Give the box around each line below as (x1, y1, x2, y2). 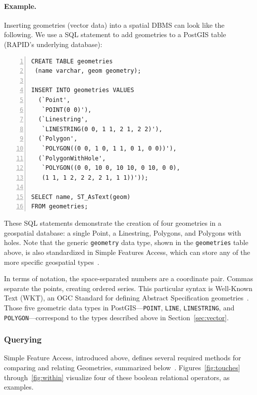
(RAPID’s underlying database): (4, 39, 103, 49)
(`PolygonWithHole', (38, 154, 106, 162)
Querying (4, 333, 42, 346)
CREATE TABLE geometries (31, 57, 113, 65)
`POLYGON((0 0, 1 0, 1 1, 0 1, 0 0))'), (42, 145, 177, 152)
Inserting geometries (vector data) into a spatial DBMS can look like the (4, 19, 225, 30)
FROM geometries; (31, 203, 88, 210)
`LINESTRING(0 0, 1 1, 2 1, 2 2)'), (42, 125, 162, 133)
